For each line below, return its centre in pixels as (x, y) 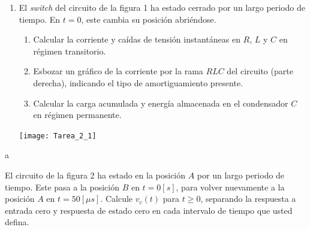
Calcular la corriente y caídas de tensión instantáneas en (137, 39)
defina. (17, 222)
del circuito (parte (260, 71)
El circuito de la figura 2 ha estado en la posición (95, 175)
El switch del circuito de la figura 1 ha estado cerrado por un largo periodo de (162, 7)
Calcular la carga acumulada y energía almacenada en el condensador (161, 103)
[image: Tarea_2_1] (58, 136)
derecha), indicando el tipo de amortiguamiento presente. (138, 82)
